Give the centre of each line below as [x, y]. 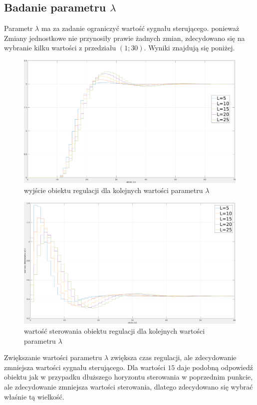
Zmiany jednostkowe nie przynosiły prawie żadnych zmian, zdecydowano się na [125, 38]
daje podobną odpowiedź [215, 367]
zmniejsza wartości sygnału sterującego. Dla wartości [85, 367]
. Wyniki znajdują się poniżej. [189, 48]
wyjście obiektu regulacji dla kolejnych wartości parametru [114, 190]
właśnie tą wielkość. [34, 396]
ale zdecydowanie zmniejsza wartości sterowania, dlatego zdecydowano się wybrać [128, 387]
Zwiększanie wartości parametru [53, 357]
